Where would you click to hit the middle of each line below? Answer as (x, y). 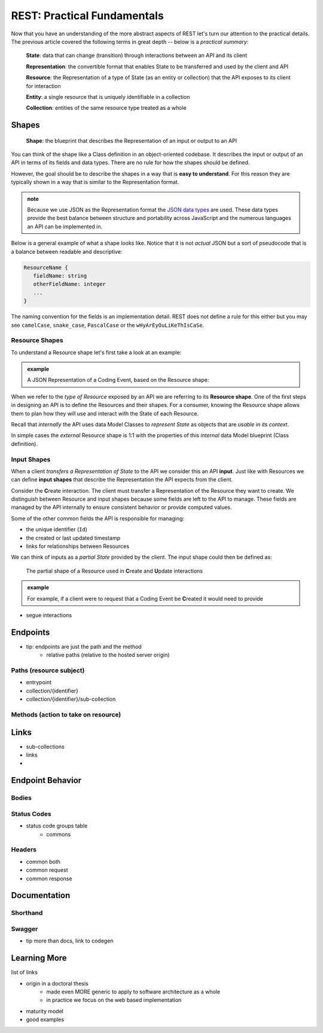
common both (43, 862)
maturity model (45, 1011)
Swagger (25, 929)
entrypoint (39, 682)
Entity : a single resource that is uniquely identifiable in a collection (108, 97)
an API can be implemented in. (65, 226)
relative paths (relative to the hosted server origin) (108, 655)
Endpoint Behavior (46, 780)
